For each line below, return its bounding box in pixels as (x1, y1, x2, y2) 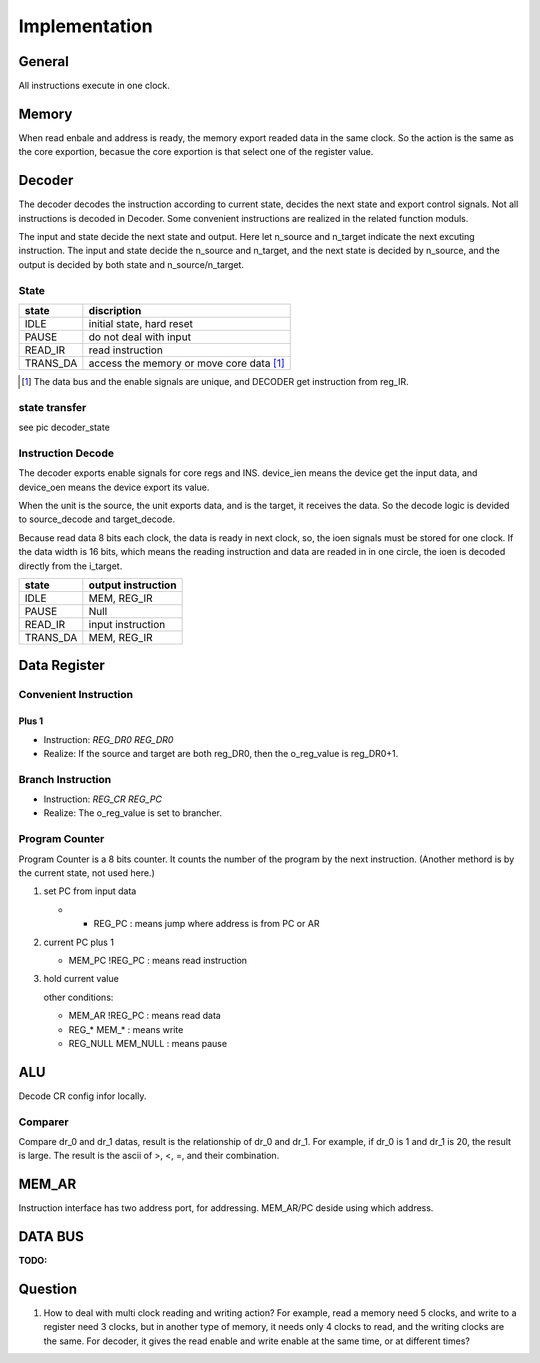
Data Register (18, 657, 105, 674)
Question (18, 1280, 77, 1297)
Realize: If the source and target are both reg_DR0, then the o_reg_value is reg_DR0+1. (43, 747, 399, 759)
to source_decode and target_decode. (18, 513, 176, 525)
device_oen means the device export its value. (18, 481, 210, 493)
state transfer (18, 400, 87, 414)
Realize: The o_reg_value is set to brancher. (43, 807, 222, 819)
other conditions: (43, 991, 114, 1003)
